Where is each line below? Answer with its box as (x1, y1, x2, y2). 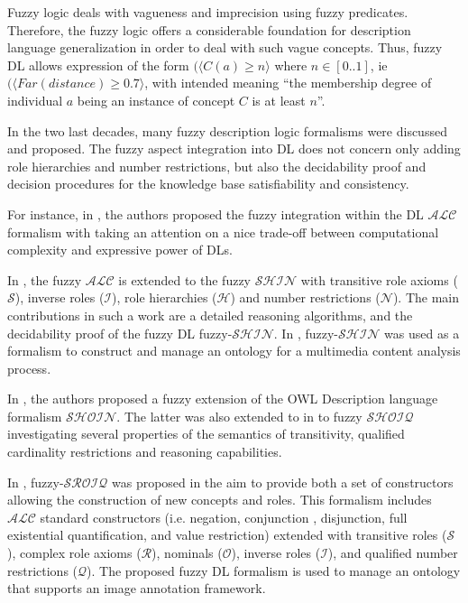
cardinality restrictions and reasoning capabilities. (7, 442, 282, 461)
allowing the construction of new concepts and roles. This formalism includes (7, 490, 432, 509)
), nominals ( (151, 543, 223, 562)
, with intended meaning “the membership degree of (144, 73, 432, 92)
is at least (252, 90, 306, 109)
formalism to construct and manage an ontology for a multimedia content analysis (7, 341, 461, 360)
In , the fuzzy (7, 270, 82, 289)
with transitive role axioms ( (300, 270, 458, 289)
